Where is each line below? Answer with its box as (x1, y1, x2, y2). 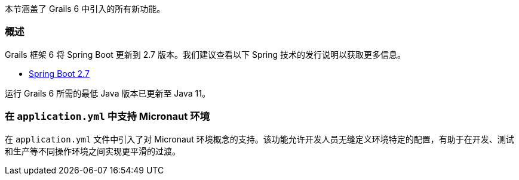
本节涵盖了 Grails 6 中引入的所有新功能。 (5, 4, 165, 14)
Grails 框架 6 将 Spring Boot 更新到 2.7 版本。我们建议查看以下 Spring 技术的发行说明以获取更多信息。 (5, 49, 406, 60)
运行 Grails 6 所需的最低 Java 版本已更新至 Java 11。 (5, 88, 210, 98)
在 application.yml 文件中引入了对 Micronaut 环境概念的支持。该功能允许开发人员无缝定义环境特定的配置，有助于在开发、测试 (5, 134, 514, 144)
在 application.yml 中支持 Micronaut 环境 (5, 110, 210, 123)
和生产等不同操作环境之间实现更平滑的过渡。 (5, 145, 180, 156)
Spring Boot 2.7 (29, 68, 90, 79)
